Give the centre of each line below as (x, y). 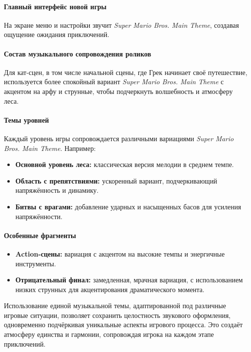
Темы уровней (27, 120)
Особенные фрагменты (40, 235)
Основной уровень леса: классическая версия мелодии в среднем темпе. (125, 164)
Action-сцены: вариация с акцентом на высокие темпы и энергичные (120, 253)
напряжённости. (39, 216)
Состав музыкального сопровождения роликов (78, 53)
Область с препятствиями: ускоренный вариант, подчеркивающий (116, 180)
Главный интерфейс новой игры (55, 6)
